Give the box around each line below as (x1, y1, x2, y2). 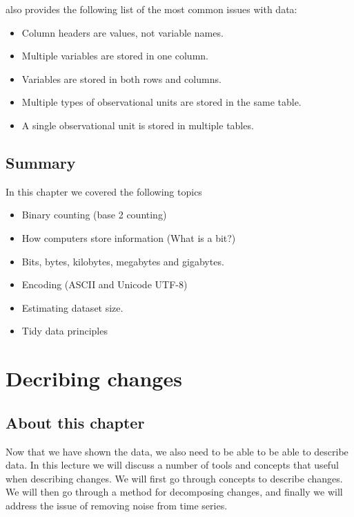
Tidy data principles (21, 323, 108, 338)
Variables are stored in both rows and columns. (21, 71, 222, 86)
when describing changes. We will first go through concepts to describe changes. (6, 471, 343, 485)
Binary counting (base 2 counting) (21, 207, 167, 222)
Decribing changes (6, 364, 182, 393)
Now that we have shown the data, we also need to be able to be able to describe (6, 444, 348, 458)
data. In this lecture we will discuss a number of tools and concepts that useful (6, 458, 339, 472)
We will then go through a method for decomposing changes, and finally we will (6, 485, 343, 499)
